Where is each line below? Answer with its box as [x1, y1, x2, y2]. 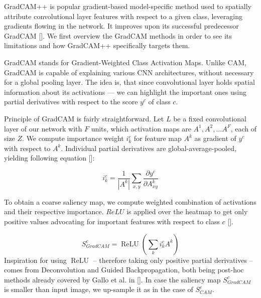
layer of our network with [4, 123, 82, 133]
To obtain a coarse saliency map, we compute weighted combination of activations [4, 196, 256, 207]
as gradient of [194, 133, 236, 143]
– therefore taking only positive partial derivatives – [93, 254, 253, 265]
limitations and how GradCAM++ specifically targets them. [4, 40, 190, 51]
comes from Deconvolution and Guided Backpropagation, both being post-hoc [4, 264, 244, 275]
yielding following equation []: [4, 153, 95, 163]
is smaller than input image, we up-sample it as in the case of [4, 284, 193, 294]
